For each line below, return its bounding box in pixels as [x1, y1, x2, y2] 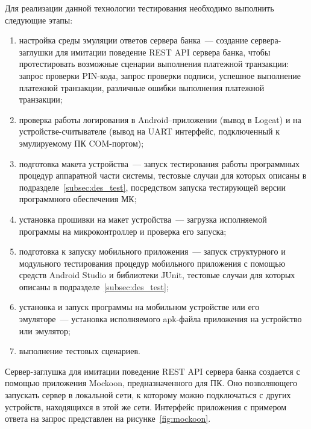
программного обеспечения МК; [19, 192, 137, 205]
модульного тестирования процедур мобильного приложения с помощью [19, 256, 286, 269]
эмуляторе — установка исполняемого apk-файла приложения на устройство [19, 313, 302, 325]
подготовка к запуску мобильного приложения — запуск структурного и [19, 245, 286, 258]
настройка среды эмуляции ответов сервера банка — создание [19, 34, 248, 46]
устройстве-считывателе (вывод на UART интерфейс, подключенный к [19, 125, 280, 138]
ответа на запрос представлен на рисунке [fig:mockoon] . [5, 412, 211, 425]
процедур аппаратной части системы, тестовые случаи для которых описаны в [19, 169, 307, 182]
